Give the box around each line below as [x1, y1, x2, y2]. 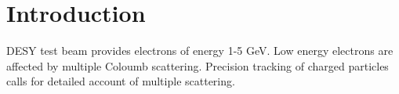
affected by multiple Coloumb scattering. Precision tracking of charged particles [6, 57, 389, 74]
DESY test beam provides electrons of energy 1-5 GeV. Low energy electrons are [6, 42, 394, 59]
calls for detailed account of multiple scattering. [6, 73, 235, 89]
